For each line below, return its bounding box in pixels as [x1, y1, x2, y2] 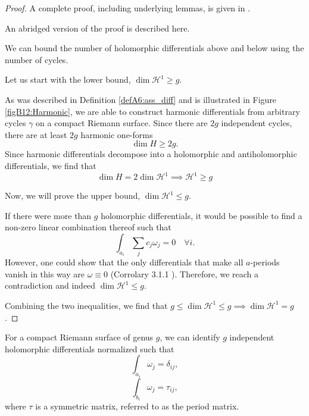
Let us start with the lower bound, [5, 73, 131, 86]
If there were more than [5, 209, 92, 221]
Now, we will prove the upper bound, [5, 189, 141, 202]
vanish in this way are [5, 267, 85, 280]
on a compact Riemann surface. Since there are [36, 117, 208, 129]
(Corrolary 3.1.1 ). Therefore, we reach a [110, 267, 259, 280]
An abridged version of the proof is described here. [5, 21, 190, 34]
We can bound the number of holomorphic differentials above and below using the [5, 42, 304, 54]
